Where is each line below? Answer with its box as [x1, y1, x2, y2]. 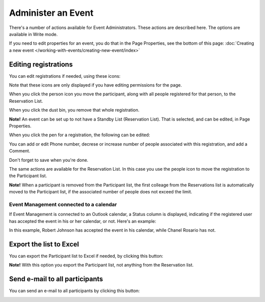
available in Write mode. [9, 31, 58, 37]
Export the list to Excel [9, 240, 79, 248]
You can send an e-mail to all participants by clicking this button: [9, 288, 140, 294]
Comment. [9, 148, 30, 154]
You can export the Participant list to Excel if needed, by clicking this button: [9, 253, 163, 259]
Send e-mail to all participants [9, 275, 103, 283]
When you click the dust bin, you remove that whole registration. [9, 107, 140, 113]
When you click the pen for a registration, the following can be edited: [9, 132, 150, 138]
